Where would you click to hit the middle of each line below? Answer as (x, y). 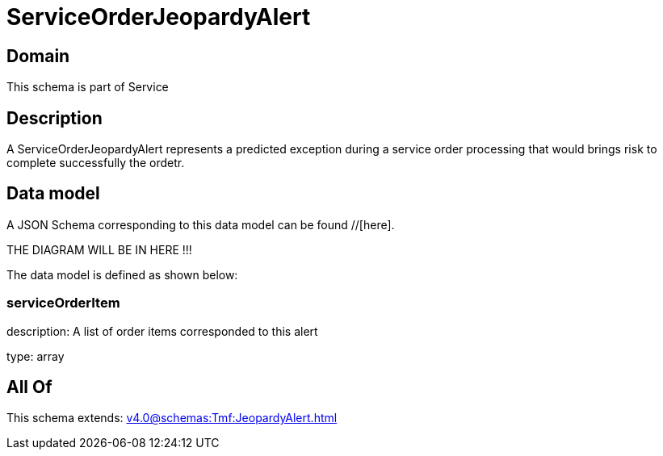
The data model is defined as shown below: (122, 274)
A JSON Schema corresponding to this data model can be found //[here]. (201, 224)
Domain (38, 56)
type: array (36, 356)
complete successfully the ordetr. (96, 163)
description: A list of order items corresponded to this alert (162, 331)
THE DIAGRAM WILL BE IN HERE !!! (99, 249)
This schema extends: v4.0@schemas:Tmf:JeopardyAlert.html (172, 418)
